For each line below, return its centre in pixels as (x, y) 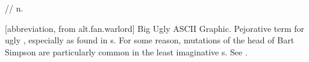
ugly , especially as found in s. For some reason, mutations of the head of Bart (150, 40)
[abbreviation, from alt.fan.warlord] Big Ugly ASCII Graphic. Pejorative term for (155, 28)
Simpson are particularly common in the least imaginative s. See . (126, 51)
